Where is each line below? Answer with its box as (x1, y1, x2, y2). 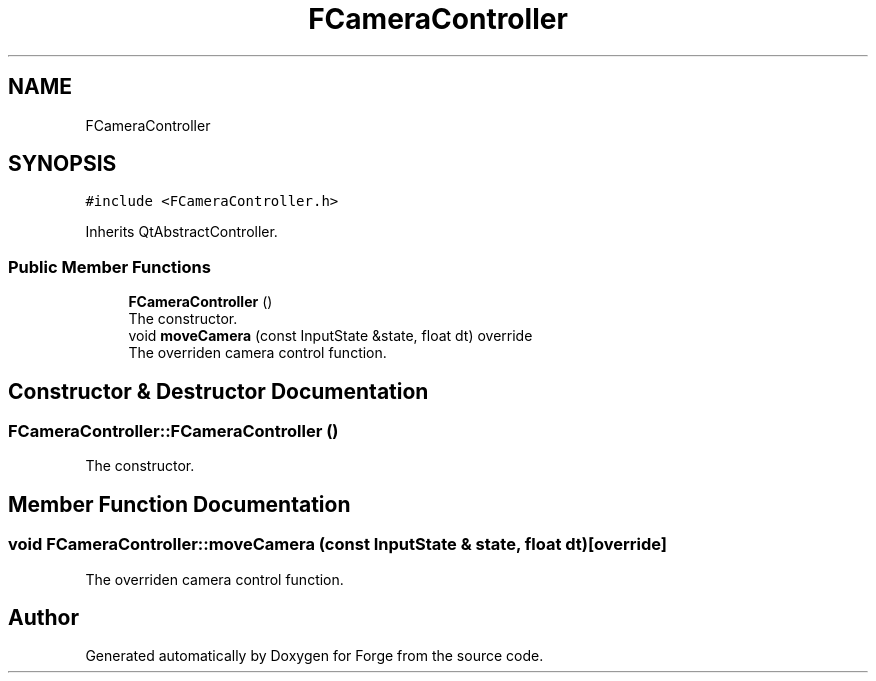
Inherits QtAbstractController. (85, 223, 278, 241)
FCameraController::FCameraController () (8, 421, 339, 442)
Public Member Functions (8, 256, 211, 277)
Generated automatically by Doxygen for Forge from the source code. (85, 647, 544, 665)
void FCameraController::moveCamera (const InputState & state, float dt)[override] (8, 534, 667, 555)
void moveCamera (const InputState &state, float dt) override (128, 327, 533, 345)
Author (8, 605, 79, 631)
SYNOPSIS (8, 151, 117, 177)
